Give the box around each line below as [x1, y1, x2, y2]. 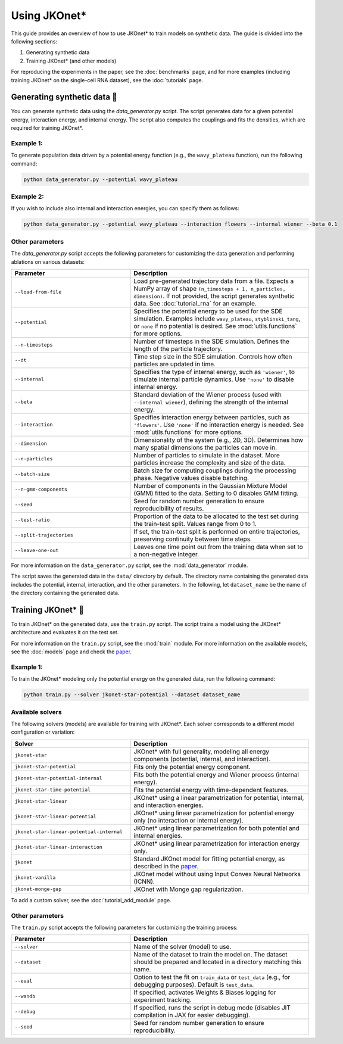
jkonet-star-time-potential [14, 787, 91, 793]
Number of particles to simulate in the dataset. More [133, 451, 280, 459]
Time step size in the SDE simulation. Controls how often [133, 352, 292, 360]
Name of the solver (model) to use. [133, 943, 232, 951]
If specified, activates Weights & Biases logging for [133, 989, 276, 997]
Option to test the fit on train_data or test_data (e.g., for [133, 973, 291, 981]
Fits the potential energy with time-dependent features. [133, 786, 289, 794]
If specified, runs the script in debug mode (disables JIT [133, 1004, 291, 1012]
